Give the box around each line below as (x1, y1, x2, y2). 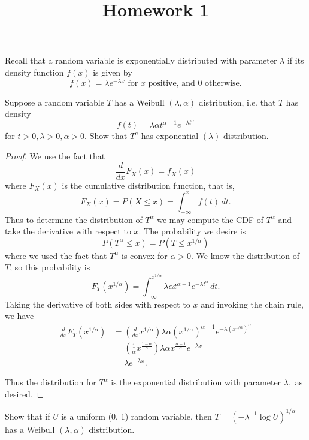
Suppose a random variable (5, 95, 104, 108)
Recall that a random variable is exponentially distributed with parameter (5, 54, 277, 67)
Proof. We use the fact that (5, 150, 105, 162)
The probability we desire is (144, 225, 246, 237)
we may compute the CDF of (157, 213, 263, 225)
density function (5, 65, 64, 78)
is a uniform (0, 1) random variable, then (61, 409, 212, 422)
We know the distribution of (196, 249, 300, 261)
